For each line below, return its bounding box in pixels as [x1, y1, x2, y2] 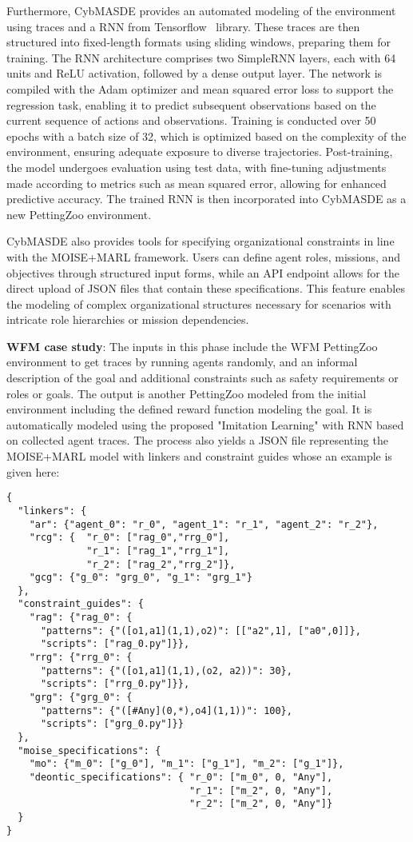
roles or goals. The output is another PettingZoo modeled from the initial [6, 385, 367, 401]
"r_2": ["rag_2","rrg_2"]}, [86, 558, 236, 570]
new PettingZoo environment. [6, 206, 152, 222]
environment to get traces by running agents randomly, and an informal [6, 353, 358, 370]
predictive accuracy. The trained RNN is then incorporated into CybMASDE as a [6, 190, 407, 207]
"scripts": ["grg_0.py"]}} [40, 718, 184, 730]
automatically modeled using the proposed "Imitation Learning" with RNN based [6, 416, 404, 433]
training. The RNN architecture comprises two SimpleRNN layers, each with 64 [6, 49, 396, 66]
